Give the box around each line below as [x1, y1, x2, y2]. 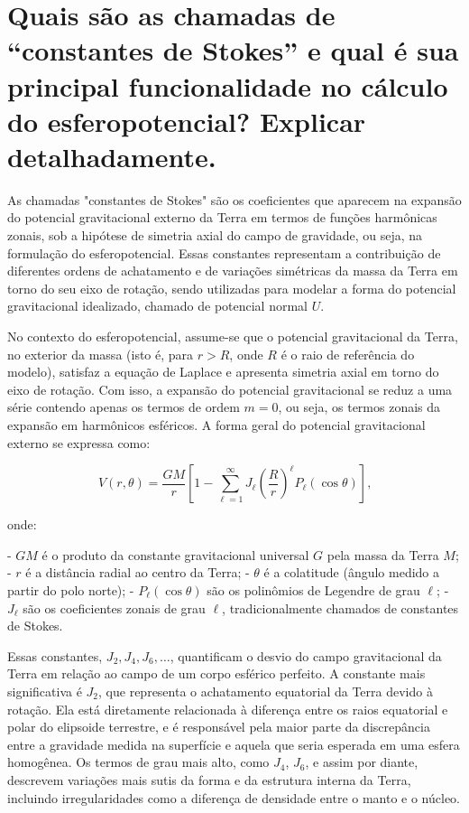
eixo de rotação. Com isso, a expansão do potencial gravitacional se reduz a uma [7, 379, 453, 398]
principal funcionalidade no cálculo [7, 67, 448, 104]
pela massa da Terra [326, 545, 439, 564]
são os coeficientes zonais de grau [23, 598, 206, 617]
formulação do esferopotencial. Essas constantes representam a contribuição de [7, 243, 441, 262]
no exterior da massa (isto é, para [7, 344, 194, 363]
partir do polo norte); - [7, 580, 134, 599]
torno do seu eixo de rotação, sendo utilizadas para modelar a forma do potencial [7, 278, 456, 297]
